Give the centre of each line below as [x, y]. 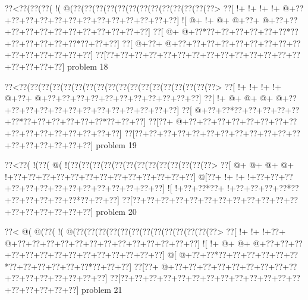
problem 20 [116, 211]
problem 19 [116, 144]
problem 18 [87, 66]
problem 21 [102, 290]
